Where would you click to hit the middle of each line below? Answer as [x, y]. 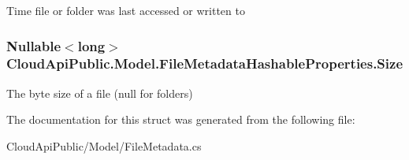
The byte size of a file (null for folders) [100, 93]
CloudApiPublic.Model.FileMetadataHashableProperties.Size [205, 63]
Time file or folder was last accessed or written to [126, 10]
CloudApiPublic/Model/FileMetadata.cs [104, 145]
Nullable [34, 45]
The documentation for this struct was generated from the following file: [181, 119]
